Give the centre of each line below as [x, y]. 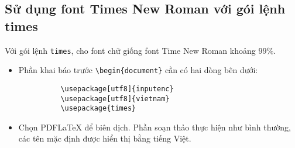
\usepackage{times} [98, 109]
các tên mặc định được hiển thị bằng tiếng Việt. [105, 138]
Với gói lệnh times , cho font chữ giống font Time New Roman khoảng [130, 50]
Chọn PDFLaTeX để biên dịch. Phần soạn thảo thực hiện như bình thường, [155, 127]
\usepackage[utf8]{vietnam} [115, 99]
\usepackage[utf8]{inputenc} [117, 89]
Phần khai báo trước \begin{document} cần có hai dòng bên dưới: [138, 70]
